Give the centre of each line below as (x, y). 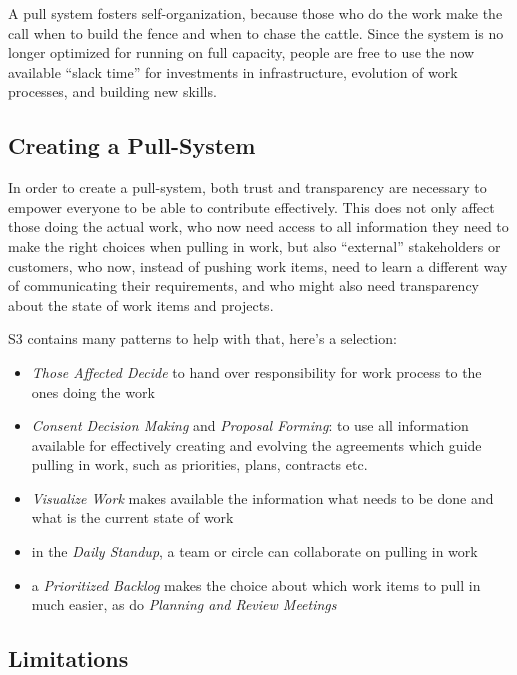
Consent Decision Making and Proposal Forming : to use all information (250, 425)
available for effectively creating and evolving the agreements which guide (256, 444)
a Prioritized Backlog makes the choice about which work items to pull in (256, 584)
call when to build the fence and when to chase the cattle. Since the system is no (256, 32)
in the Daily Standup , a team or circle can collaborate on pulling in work (254, 551)
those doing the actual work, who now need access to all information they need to (258, 226)
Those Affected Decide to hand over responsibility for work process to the (256, 371)
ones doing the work (93, 391)
